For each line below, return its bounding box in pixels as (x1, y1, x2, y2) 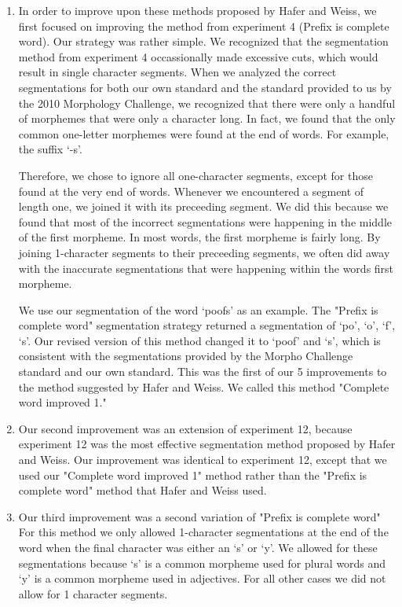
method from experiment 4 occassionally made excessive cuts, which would (18, 48, 378, 64)
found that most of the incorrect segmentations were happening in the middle (18, 213, 392, 230)
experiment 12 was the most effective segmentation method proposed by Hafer (18, 436, 396, 452)
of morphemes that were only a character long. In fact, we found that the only (18, 110, 396, 127)
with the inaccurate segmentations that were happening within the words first (18, 259, 394, 276)
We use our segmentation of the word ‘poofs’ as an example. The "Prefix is (18, 301, 378, 318)
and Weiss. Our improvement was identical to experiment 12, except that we (18, 451, 387, 468)
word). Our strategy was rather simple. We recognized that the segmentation (18, 33, 389, 50)
